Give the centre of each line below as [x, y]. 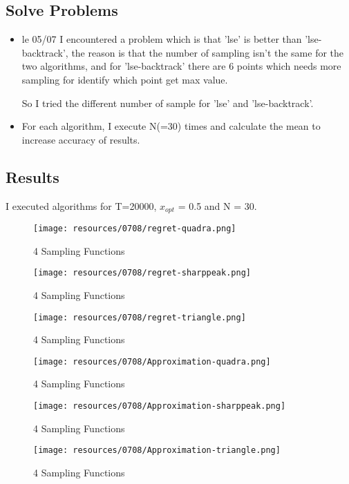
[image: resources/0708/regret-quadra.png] [135, 229]
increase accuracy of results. [81, 139]
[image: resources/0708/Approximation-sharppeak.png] [160, 406]
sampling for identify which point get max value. [125, 79]
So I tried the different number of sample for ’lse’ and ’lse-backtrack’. [168, 103]
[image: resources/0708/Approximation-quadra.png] [152, 361]
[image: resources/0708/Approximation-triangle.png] [157, 451]
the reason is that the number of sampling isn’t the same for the [208, 52]
